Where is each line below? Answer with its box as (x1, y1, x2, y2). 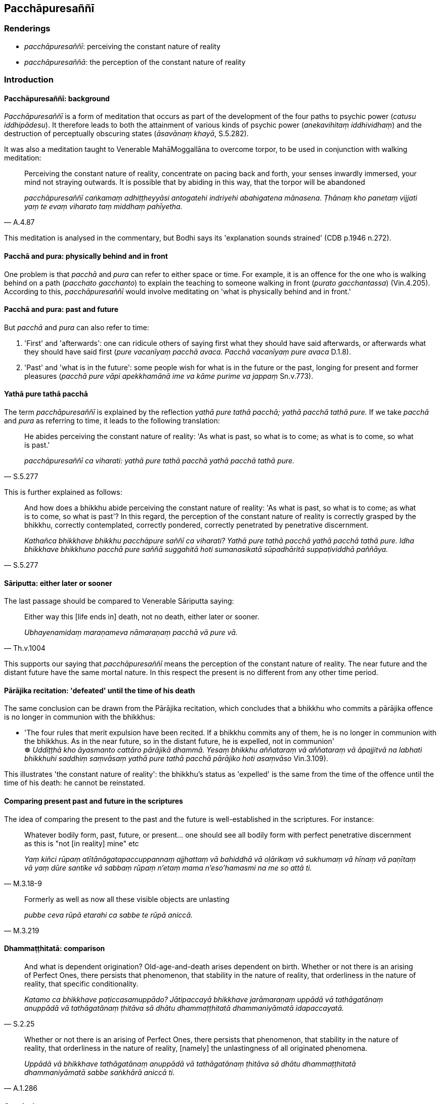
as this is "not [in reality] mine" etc (24, 839, 139, 848)
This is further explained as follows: (4, 488, 122, 497)
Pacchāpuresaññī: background (4, 94, 110, 103)
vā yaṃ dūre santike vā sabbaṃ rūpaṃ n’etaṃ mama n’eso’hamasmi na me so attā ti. (24, 863, 312, 872)
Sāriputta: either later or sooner (4, 578, 112, 587)
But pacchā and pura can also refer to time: (4, 323, 149, 332)
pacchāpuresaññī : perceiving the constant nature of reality (24, 42, 221, 51)
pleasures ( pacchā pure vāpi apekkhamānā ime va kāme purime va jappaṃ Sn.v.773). (24, 371, 314, 380)
